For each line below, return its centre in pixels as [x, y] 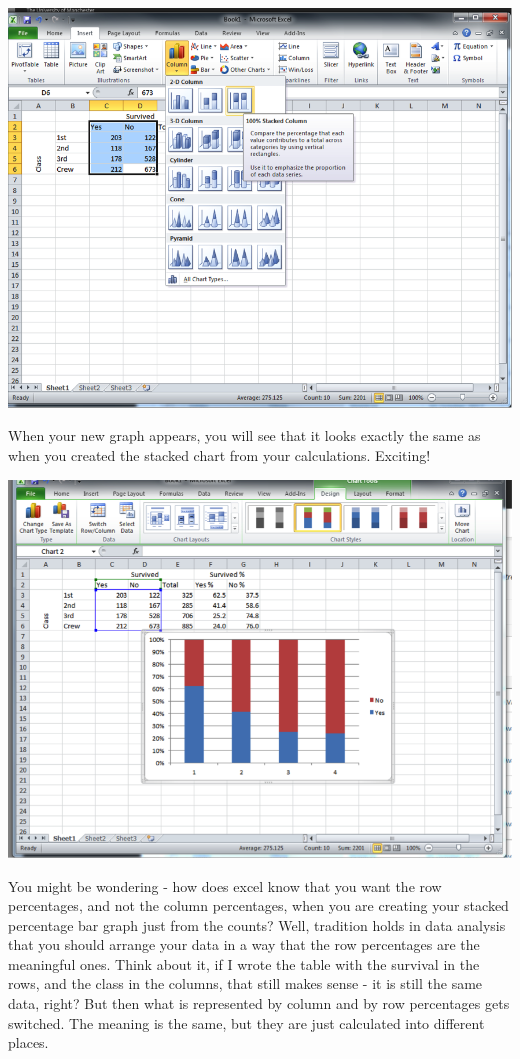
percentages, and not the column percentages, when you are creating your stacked [258, 905]
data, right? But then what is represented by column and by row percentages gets [259, 1003]
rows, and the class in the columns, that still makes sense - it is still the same [245, 983]
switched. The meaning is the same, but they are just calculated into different [246, 1022]
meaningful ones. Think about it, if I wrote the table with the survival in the [244, 963]
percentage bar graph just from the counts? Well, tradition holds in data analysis [257, 924]
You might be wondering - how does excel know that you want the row [225, 885]
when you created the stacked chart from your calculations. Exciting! [219, 455]
